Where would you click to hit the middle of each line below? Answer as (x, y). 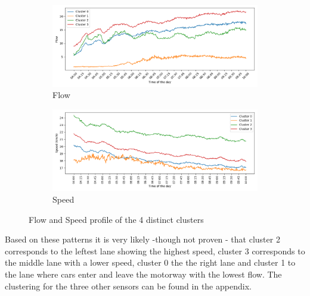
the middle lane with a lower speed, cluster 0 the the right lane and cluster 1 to (150, 262)
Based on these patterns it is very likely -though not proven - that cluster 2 (142, 239)
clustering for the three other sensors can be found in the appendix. (128, 286)
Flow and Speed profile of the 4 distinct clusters (116, 219)
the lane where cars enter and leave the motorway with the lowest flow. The (143, 274)
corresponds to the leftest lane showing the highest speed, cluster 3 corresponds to (155, 251)
